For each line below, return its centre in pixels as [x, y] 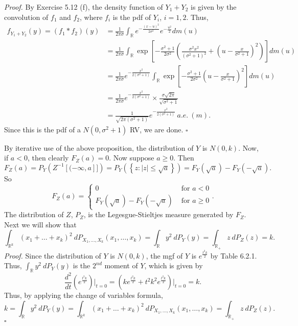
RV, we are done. [156, 129]
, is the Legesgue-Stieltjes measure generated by [158, 214]
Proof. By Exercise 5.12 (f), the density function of [84, 7]
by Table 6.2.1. [234, 255]
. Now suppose [132, 158]
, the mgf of [164, 255]
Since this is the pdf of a [42, 129]
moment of [121, 265]
